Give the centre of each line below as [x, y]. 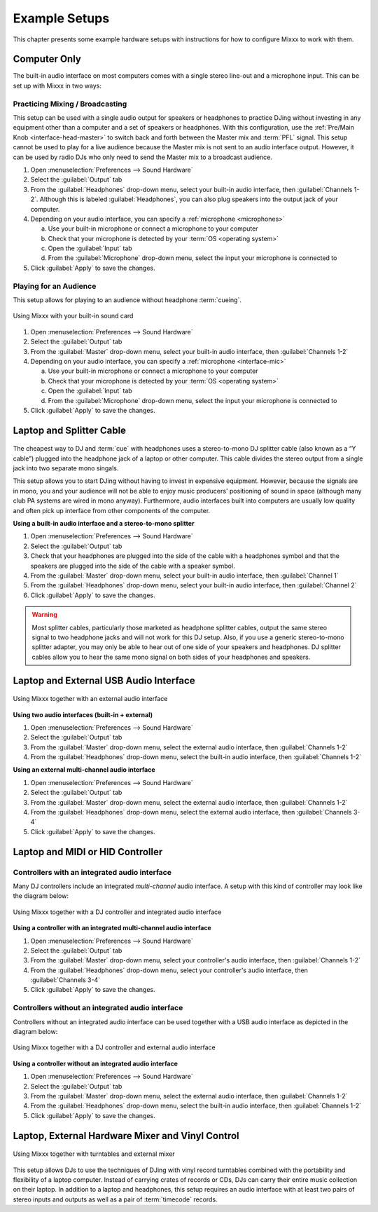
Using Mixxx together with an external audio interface [90, 699]
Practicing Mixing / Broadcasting [70, 104]
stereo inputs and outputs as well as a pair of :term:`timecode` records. [115, 1199]
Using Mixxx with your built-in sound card [73, 316]
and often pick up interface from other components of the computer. [112, 510]
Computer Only [47, 59]
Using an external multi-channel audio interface [84, 770]
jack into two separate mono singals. [66, 468]
